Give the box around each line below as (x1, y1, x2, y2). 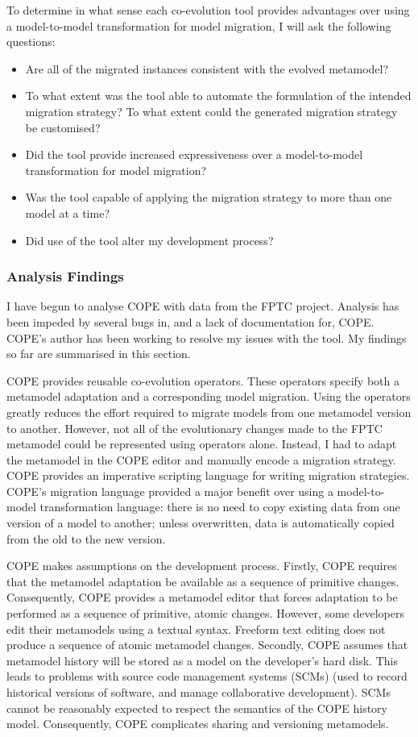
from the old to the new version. (6, 530, 166, 547)
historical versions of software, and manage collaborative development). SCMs (6, 684, 391, 700)
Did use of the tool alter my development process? (25, 231, 274, 248)
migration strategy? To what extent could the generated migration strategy (25, 102, 398, 119)
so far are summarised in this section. (6, 345, 191, 362)
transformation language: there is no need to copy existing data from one (39, 498, 400, 515)
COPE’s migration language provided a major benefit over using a (6, 482, 333, 499)
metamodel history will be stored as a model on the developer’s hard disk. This (6, 652, 398, 668)
